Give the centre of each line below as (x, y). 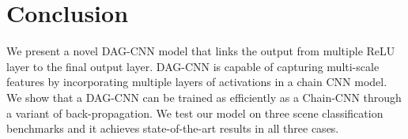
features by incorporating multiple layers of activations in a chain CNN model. (197, 82)
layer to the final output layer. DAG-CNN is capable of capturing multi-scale (193, 66)
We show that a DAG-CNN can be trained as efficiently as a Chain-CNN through (204, 97)
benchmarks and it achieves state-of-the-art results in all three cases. (173, 128)
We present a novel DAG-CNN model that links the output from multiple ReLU (201, 51)
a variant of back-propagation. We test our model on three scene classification (195, 113)
